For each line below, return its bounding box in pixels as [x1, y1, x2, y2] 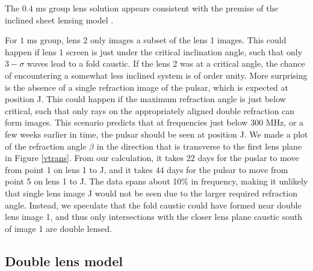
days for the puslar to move [197, 151, 299, 164]
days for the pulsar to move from [167, 163, 288, 175]
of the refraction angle [5, 139, 87, 152]
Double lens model [5, 251, 123, 270]
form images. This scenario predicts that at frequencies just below [5, 116, 248, 129]
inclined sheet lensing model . [5, 13, 114, 26]
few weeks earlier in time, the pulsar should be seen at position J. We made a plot [5, 127, 308, 140]
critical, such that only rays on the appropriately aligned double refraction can [5, 104, 295, 117]
